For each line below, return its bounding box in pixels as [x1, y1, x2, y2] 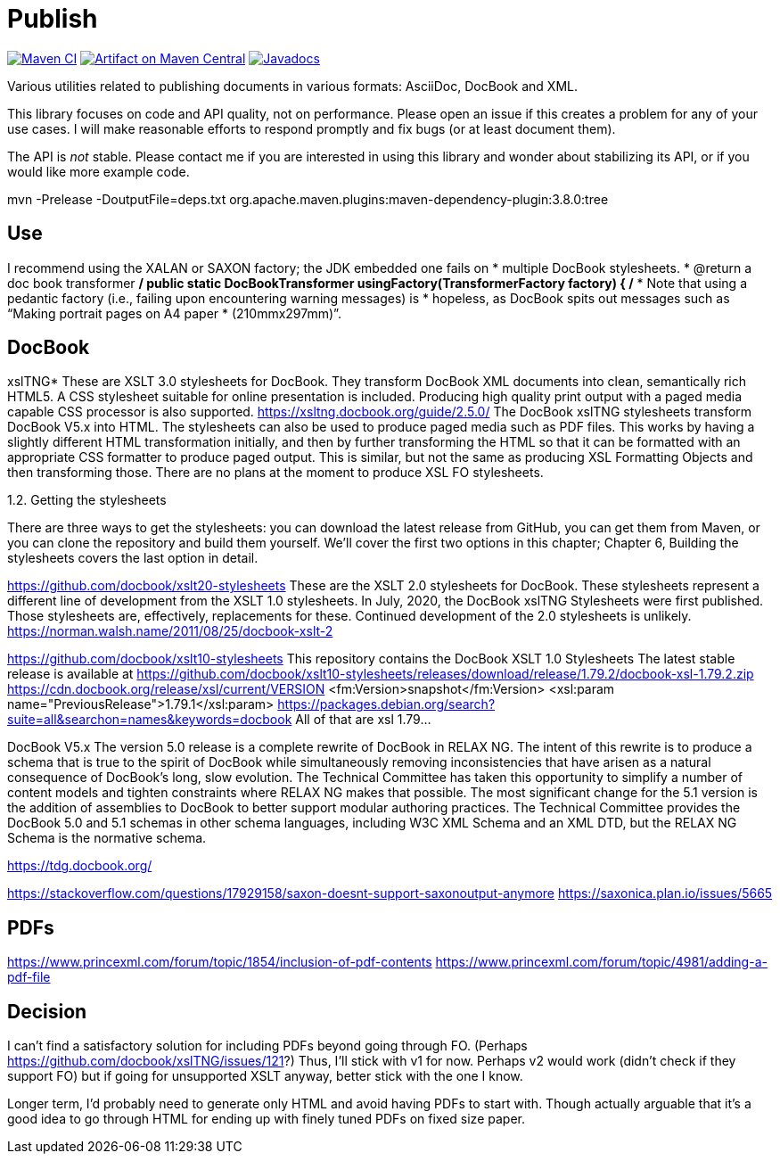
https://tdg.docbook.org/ [7, 858, 152, 874]
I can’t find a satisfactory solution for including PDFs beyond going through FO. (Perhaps [7, 1038, 528, 1054]
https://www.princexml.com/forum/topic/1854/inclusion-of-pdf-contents [7, 954, 432, 970]
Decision [7, 1000, 87, 1023]
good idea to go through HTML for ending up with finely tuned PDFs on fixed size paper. [7, 1111, 525, 1127]
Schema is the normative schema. [7, 830, 207, 846]
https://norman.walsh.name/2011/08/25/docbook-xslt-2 [7, 623, 333, 639]
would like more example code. [7, 163, 190, 179]
